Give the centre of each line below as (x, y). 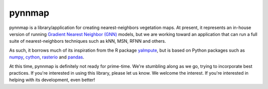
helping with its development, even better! (52, 80)
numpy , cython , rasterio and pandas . (47, 57)
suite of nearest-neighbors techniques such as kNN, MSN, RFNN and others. (88, 41)
